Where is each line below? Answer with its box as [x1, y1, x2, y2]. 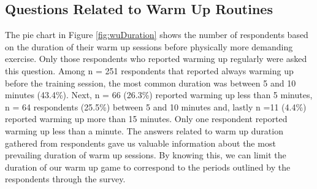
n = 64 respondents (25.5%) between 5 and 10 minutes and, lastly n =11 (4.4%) [5, 100, 307, 113]
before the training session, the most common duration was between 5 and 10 [5, 76, 296, 89]
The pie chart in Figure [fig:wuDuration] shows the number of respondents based [5, 28, 308, 41]
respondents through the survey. [5, 172, 126, 185]
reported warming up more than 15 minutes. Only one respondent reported [5, 112, 288, 125]
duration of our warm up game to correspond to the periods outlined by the [5, 160, 291, 173]
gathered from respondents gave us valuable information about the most [5, 136, 276, 149]
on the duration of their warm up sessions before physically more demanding [5, 40, 293, 53]
